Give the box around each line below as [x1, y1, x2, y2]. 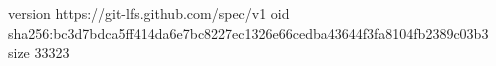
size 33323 [8, 42, 70, 63]
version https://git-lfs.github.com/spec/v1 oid [8, 3, 290, 23]
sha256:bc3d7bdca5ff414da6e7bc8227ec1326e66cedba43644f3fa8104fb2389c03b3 [8, 22, 489, 43]
